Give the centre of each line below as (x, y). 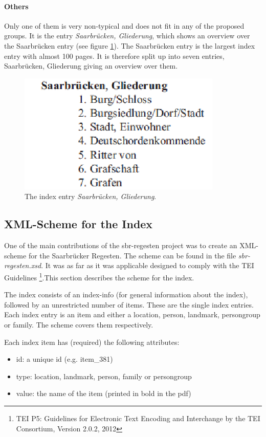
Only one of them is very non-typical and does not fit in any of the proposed (124, 25)
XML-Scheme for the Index (79, 224)
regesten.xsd (23, 265)
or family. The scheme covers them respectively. (79, 324)
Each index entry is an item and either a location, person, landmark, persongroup (132, 314)
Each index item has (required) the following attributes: (92, 342)
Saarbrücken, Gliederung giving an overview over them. (91, 66)
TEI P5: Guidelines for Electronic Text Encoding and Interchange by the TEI (138, 418)
